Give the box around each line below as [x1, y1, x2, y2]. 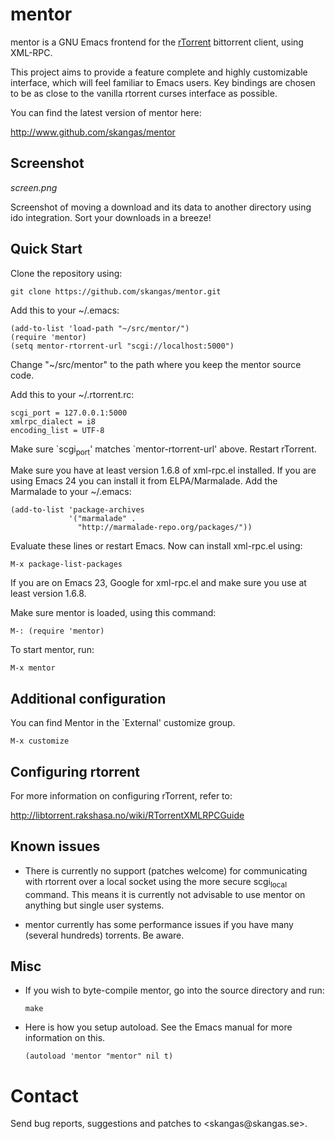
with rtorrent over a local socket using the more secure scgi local [24, 875, 287, 890]
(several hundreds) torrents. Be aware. [24, 929, 185, 941]
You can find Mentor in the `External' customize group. [10, 717, 236, 729]
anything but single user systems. [24, 899, 165, 911]
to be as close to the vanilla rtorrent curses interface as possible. [10, 87, 278, 99]
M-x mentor [10, 663, 56, 673]
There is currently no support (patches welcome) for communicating [24, 864, 308, 877]
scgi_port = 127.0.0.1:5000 [10, 408, 128, 418]
